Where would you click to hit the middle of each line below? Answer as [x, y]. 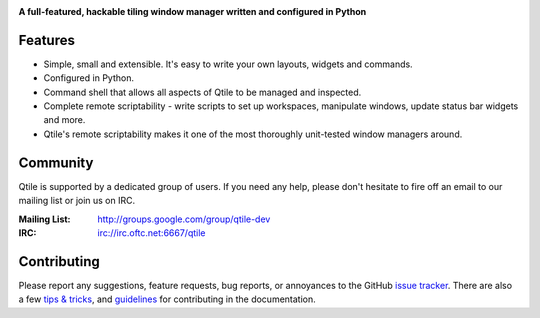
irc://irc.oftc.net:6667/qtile [151, 232]
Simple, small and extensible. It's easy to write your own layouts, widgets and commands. [228, 64]
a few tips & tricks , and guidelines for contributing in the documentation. [167, 299]
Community [56, 162]
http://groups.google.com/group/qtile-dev [184, 219]
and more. [64, 120]
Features [46, 40]
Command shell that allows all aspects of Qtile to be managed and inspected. [202, 92]
